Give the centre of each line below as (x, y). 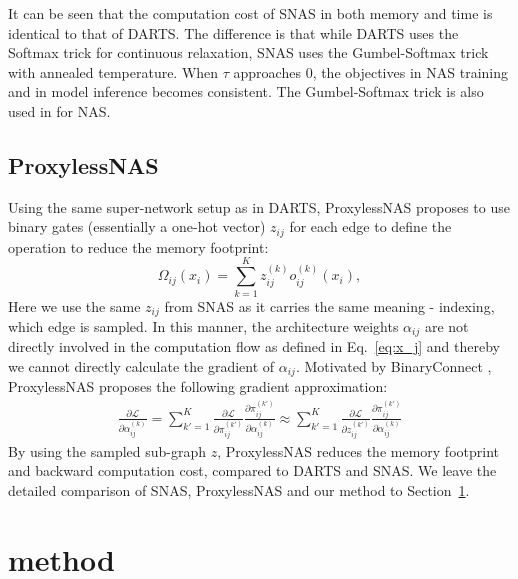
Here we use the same (74, 305)
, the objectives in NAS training (410, 71)
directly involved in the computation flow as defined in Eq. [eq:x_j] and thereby (254, 346)
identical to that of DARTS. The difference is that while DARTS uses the (233, 32)
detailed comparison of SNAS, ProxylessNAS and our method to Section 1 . (239, 490)
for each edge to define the (370, 226)
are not (446, 325)
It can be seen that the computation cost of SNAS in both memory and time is (250, 13)
